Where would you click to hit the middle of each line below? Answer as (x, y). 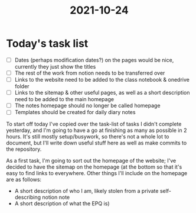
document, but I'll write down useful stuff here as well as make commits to (97, 143)
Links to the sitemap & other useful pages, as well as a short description (102, 93)
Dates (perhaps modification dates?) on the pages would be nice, (94, 60)
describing (28, 197)
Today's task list (47, 43)
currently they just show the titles (55, 67)
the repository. (24, 149)
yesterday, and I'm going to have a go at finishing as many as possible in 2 (97, 130)
